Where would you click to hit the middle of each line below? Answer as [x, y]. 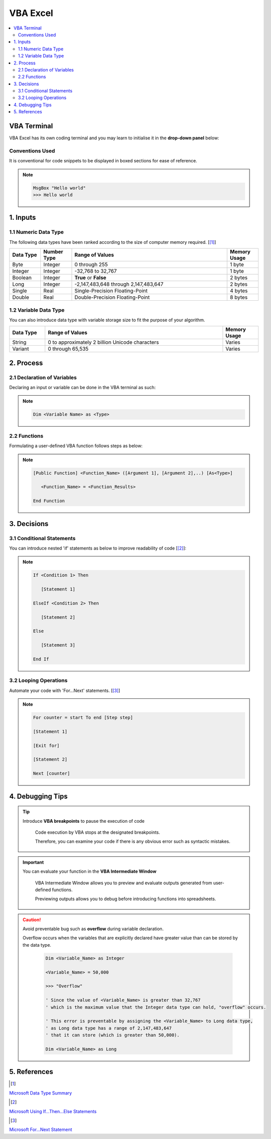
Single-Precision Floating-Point [111, 291]
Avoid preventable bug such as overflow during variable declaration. [93, 929]
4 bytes [239, 291]
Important [33, 862]
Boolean [22, 278]
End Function [49, 501]
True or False [90, 278]
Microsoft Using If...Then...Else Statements [53, 1111]
